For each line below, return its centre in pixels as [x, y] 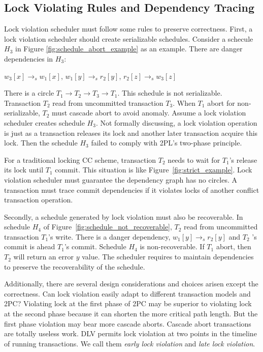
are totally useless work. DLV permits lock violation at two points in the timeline [130, 333]
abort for [221, 102]
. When [184, 102]
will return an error [43, 257]
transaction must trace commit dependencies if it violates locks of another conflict [132, 189]
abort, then [234, 246]
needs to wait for [194, 159]
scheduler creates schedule [44, 122]
